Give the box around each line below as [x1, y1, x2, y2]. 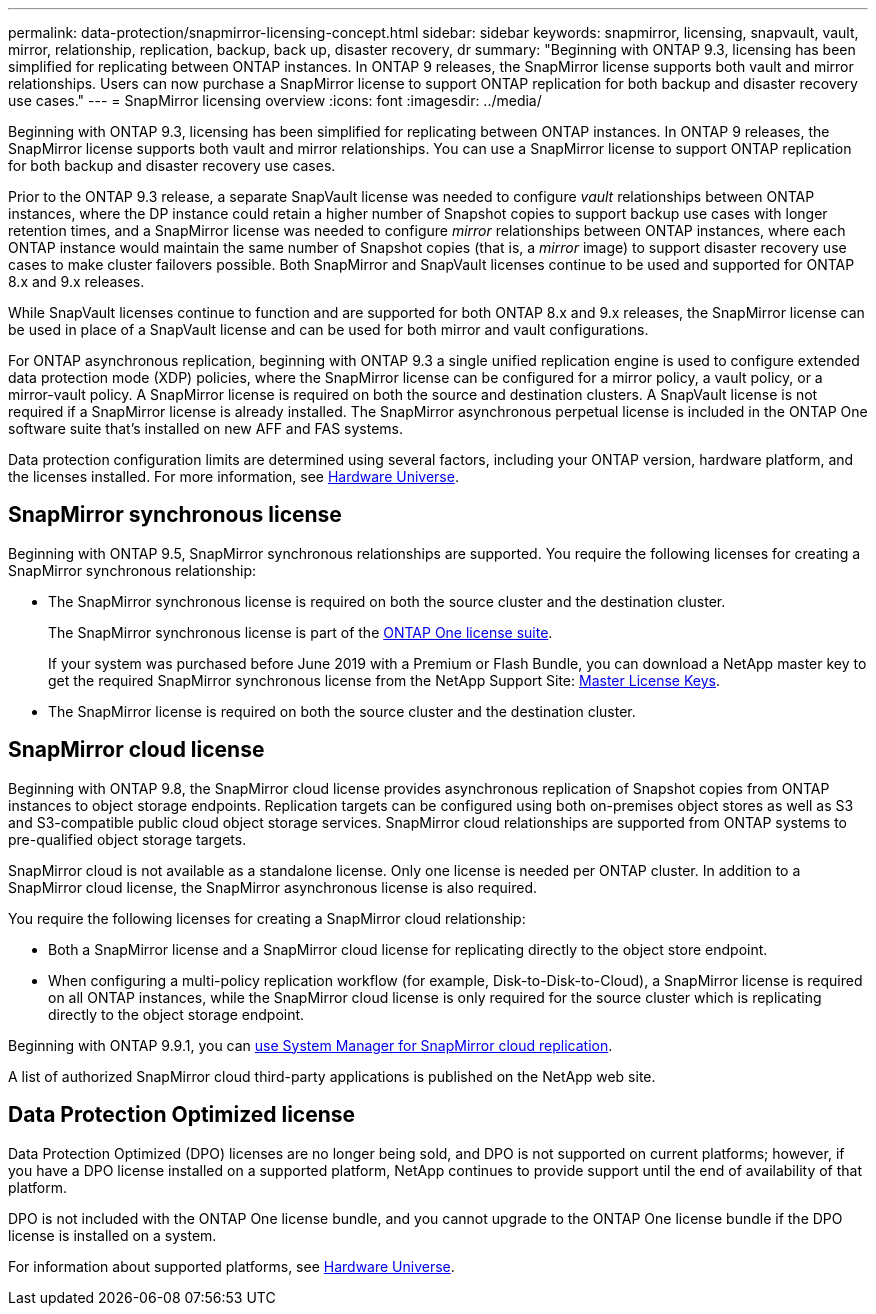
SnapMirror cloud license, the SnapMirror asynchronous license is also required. [8, 878, 537, 896]
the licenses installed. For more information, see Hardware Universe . [8, 468, 459, 485]
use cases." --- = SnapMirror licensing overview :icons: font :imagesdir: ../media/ [8, 92, 542, 109]
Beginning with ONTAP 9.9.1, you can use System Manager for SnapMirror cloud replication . [8, 1036, 613, 1054]
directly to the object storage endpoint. [48, 1005, 305, 1023]
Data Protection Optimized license [8, 1102, 356, 1128]
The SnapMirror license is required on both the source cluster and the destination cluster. [48, 702, 636, 720]
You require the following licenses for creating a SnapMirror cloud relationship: [8, 909, 526, 927]
